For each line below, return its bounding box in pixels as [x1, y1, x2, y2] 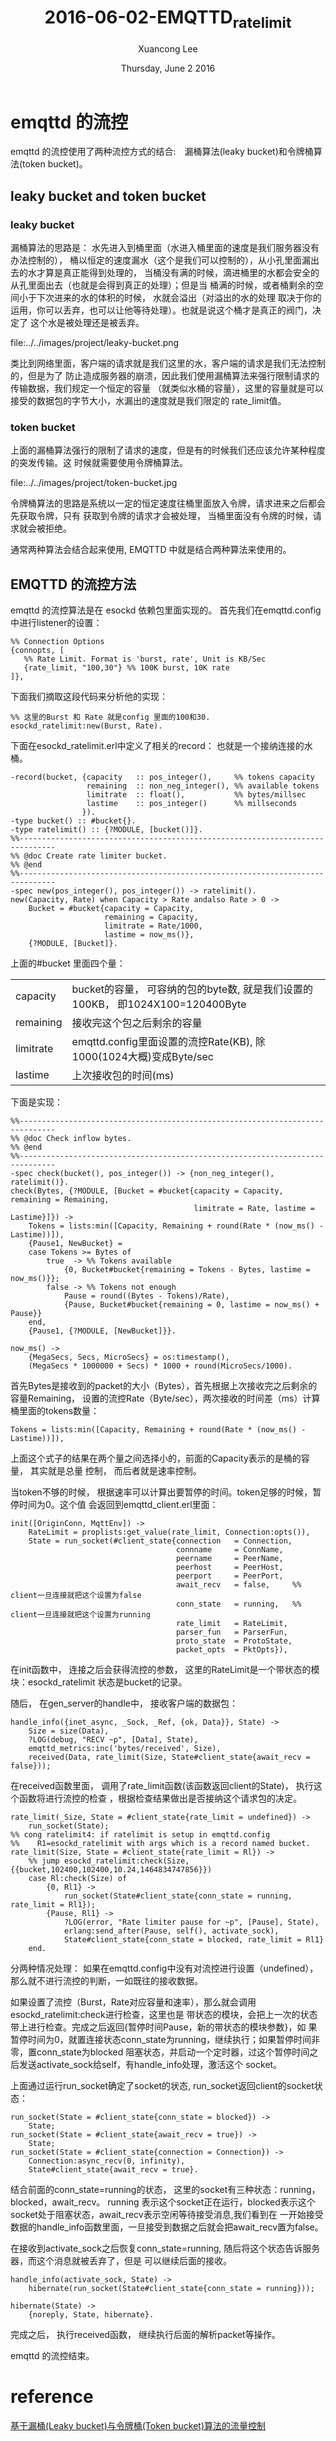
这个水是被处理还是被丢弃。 [29, 316, 145, 328]
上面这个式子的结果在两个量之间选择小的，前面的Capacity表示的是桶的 [10, 1452, 302, 1465]
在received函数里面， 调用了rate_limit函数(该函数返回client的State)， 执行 [10, 1780, 314, 1792]
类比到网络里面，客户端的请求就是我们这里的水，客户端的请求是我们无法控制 [10, 357, 326, 369]
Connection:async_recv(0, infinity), [28, 2156, 186, 2166]
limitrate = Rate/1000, [104, 921, 203, 931]
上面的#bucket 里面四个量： [10, 957, 126, 970]
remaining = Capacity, [104, 912, 199, 923]
